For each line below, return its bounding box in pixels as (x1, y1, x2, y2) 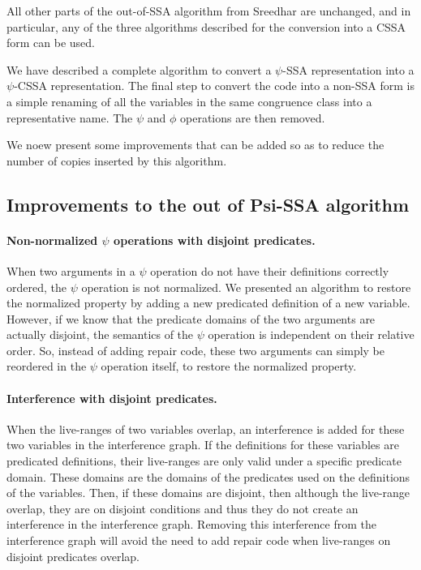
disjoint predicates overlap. (6, 547, 140, 564)
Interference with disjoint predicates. (6, 389, 217, 406)
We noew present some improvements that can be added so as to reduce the (6, 136, 384, 153)
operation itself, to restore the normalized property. (101, 358, 357, 375)
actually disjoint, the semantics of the (6, 326, 194, 343)
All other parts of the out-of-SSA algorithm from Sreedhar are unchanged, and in (6, 2, 411, 19)
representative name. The (6, 109, 133, 126)
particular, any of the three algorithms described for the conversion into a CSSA (6, 18, 406, 35)
